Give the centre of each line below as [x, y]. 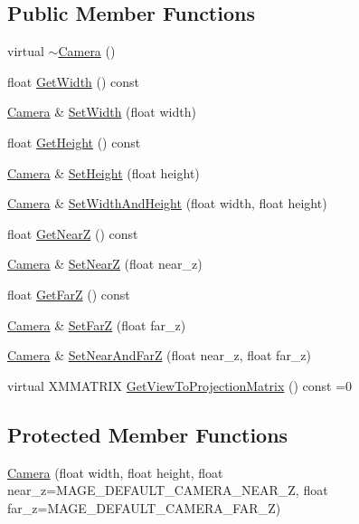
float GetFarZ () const [69, 294]
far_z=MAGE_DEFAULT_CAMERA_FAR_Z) [144, 507]
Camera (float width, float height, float [115, 472]
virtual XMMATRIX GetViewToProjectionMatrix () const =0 [180, 385]
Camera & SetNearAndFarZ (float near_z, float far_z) [160, 355]
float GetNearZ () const [73, 233]
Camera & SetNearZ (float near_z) [105, 264]
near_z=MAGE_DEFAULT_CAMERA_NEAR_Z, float [168, 490]
